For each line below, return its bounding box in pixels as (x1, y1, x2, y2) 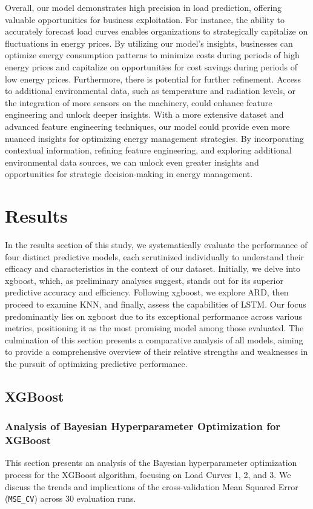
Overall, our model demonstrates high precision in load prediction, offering (5, 1, 282, 13)
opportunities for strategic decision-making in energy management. (5, 167, 253, 180)
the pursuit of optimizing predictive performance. (5, 357, 188, 369)
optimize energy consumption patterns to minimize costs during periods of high (5, 49, 300, 61)
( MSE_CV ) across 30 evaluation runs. (5, 492, 136, 505)
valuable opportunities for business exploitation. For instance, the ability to (5, 13, 285, 25)
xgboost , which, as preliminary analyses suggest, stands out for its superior (5, 274, 283, 286)
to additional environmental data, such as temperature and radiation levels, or (5, 84, 295, 97)
